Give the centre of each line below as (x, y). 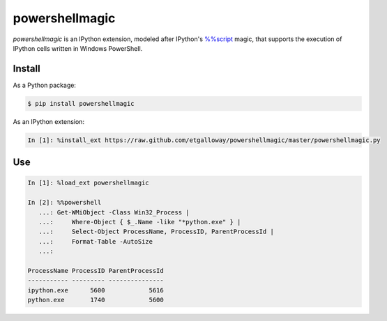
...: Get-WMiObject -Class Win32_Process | (114, 212)
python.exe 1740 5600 (96, 300)
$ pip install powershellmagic (81, 103)
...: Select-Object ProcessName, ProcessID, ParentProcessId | (157, 232)
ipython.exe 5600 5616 (96, 290)
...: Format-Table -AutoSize (96, 241)
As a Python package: (45, 85)
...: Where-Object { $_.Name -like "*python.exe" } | (140, 222)
